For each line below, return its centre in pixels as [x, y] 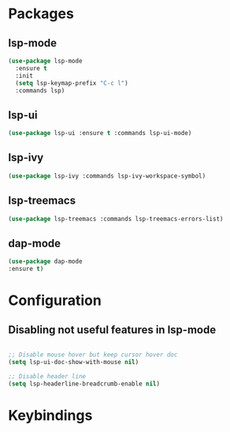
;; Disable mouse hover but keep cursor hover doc [93, 355]
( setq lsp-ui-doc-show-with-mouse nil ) [74, 362]
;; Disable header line [47, 376]
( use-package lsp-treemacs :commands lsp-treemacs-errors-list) [116, 219]
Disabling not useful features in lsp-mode [112, 330]
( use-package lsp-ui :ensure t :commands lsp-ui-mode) [100, 133]
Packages [41, 14]
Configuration [55, 301]
